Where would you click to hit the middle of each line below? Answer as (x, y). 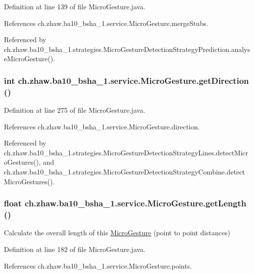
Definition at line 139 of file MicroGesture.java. (75, 6)
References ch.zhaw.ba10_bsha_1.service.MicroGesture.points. (98, 265)
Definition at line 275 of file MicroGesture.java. (75, 110)
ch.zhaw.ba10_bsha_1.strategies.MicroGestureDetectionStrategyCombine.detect (125, 172)
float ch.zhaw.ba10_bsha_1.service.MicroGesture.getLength (125, 203)
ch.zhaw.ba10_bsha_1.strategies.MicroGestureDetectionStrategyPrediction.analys (127, 49)
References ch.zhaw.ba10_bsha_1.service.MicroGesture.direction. (102, 126)
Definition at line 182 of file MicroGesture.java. (75, 249)
